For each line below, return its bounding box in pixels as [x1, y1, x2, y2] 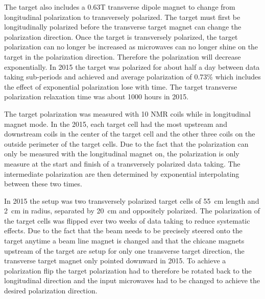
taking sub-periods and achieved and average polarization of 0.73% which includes [4, 71, 261, 82]
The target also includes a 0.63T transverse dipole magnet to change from [4, 2, 235, 12]
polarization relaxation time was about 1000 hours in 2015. [4, 91, 189, 102]
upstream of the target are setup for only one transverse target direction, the [4, 245, 245, 256]
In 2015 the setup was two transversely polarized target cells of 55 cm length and [4, 195, 259, 206]
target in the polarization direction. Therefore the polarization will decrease [4, 51, 241, 62]
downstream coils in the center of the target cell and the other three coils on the [4, 128, 255, 139]
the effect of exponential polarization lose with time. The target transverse [4, 81, 237, 92]
